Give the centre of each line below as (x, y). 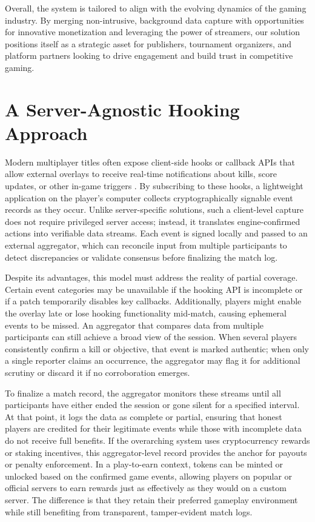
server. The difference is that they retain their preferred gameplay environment (151, 499)
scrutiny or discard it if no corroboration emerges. (98, 372)
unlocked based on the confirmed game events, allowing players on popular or (149, 476)
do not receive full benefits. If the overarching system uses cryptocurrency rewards (157, 440)
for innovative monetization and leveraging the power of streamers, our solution (152, 32)
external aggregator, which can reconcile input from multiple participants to (146, 245)
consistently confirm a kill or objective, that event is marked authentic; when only (157, 348)
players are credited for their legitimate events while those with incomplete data (153, 428)
